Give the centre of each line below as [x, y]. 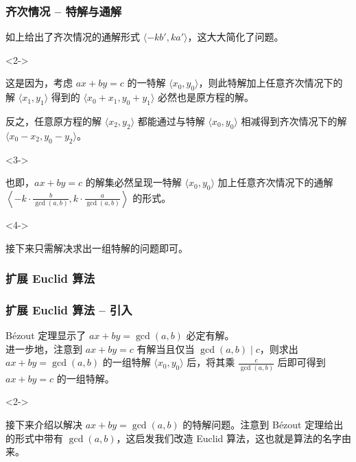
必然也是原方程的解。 [205, 97]
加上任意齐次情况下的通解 [275, 182]
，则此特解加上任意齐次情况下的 [271, 83]
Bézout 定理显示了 [46, 335]
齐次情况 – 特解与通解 [64, 11]
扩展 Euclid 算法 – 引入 [69, 309]
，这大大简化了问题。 [236, 37]
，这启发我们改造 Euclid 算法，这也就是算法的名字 [229, 438]
